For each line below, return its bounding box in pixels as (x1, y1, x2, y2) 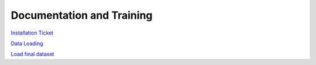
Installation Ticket (11, 29, 54, 36)
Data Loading (11, 40, 43, 47)
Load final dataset (11, 50, 54, 58)
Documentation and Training (11, 9, 153, 22)
